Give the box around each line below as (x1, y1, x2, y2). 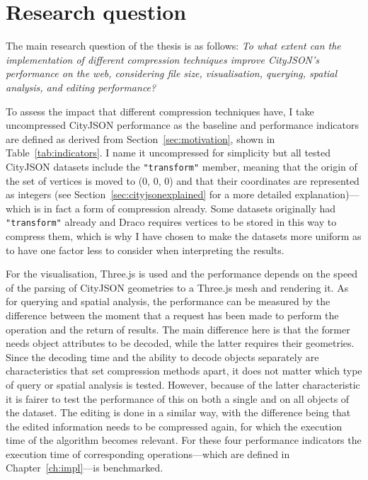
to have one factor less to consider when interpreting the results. (6, 242, 284, 257)
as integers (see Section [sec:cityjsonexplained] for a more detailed (6, 187, 292, 202)
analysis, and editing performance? (6, 79, 156, 94)
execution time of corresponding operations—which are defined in (6, 446, 290, 461)
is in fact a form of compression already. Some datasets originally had (34, 200, 336, 215)
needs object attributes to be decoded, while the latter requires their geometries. (6, 336, 355, 350)
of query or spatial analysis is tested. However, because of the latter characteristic (6, 377, 360, 392)
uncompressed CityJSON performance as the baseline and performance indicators (6, 118, 359, 132)
